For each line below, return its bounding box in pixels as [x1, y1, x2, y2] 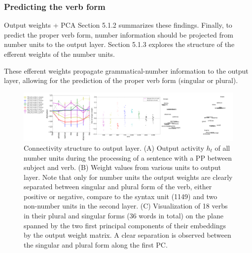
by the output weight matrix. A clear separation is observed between [24, 230, 231, 240]
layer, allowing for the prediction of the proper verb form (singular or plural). [4, 75, 238, 85]
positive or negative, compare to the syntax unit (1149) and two [24, 191, 217, 201]
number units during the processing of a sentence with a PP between [24, 152, 232, 163]
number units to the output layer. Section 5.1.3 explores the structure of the [4, 39, 235, 49]
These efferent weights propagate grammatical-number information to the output [4, 65, 249, 76]
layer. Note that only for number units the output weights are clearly [24, 171, 233, 182]
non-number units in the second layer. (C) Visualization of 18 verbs [24, 201, 228, 211]
